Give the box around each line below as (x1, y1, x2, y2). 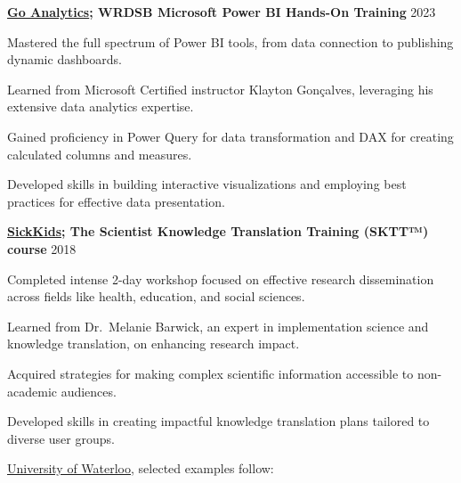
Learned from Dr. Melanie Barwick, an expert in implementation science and (7, 316, 429, 335)
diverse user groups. (7, 429, 115, 447)
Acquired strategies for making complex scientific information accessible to (7, 364, 414, 382)
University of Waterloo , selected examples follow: (7, 459, 274, 478)
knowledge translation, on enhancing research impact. (7, 334, 300, 353)
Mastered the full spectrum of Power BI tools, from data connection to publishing (7, 32, 454, 51)
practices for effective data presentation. (7, 192, 225, 210)
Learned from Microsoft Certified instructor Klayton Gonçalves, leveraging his (7, 79, 433, 98)
